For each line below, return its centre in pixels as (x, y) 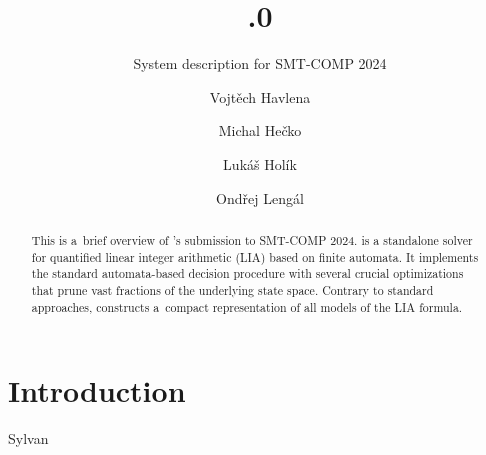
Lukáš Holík (260, 163)
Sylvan (28, 438)
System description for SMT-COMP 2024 (260, 63)
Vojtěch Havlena (260, 96)
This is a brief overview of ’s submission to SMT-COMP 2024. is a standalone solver (252, 239)
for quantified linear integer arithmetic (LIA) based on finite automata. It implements (255, 256)
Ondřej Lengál (260, 197)
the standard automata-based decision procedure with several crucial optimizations (247, 273)
